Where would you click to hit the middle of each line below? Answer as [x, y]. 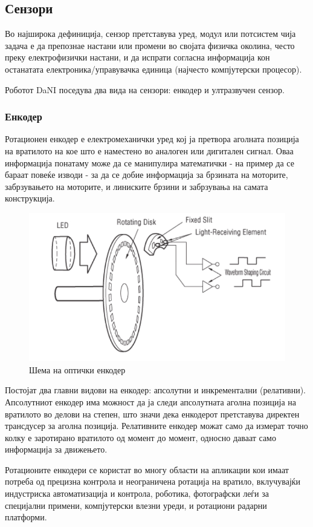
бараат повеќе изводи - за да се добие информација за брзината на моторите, [147, 175]
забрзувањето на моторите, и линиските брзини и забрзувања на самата [137, 186]
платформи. [26, 517]
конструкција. [30, 198]
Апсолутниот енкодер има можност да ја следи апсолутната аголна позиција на [151, 401]
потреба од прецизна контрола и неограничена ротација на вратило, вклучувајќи [153, 481]
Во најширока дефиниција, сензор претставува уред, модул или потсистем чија [150, 34]
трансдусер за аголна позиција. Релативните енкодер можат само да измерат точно [156, 426]
